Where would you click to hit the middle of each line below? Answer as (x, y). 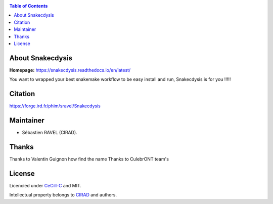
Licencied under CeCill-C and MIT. (45, 185)
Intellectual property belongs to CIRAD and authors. (63, 195)
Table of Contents (29, 6)
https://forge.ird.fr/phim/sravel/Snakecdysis (55, 106)
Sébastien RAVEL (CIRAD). (50, 133)
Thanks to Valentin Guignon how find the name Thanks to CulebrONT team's (89, 159)
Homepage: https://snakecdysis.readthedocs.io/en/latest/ (70, 70)
